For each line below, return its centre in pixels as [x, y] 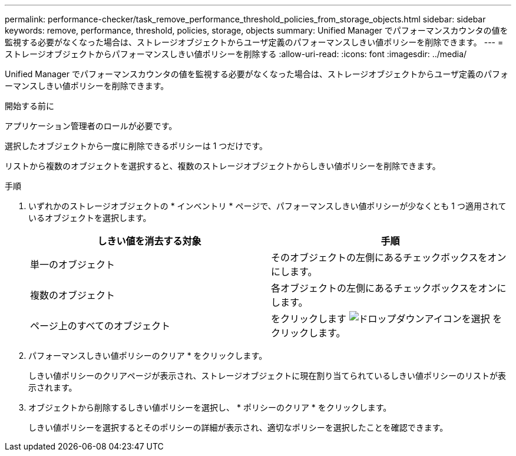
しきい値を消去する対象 [149, 241]
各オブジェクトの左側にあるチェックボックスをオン [384, 288]
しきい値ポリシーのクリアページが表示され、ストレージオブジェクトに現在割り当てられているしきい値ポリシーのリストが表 [267, 376]
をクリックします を [387, 319]
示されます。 [53, 387]
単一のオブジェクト [73, 265]
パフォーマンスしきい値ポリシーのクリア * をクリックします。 [148, 356]
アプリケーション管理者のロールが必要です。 [91, 126]
